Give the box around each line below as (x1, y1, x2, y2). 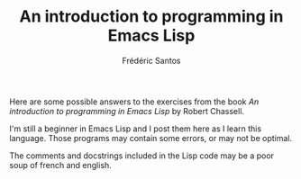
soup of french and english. (9, 159, 113, 170)
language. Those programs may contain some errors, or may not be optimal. (9, 132, 293, 143)
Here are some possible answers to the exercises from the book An (9, 96, 260, 107)
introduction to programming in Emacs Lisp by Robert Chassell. (9, 105, 245, 116)
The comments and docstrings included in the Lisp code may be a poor (9, 150, 275, 161)
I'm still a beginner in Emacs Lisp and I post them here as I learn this (9, 123, 262, 134)
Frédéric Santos (122, 55, 181, 66)
